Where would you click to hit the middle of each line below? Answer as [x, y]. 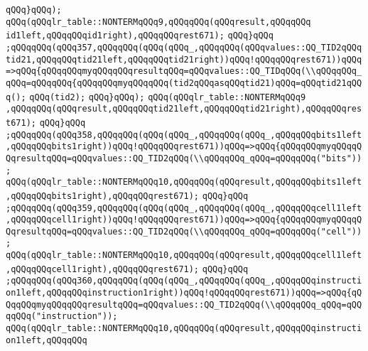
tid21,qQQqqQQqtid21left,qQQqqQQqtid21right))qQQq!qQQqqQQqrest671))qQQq [184, 59]
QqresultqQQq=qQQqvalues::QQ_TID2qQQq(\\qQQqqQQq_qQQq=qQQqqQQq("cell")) [184, 231]
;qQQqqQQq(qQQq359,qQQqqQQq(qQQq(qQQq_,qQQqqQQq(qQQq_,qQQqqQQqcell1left [184, 208]
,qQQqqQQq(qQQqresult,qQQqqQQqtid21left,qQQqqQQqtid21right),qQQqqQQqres [184, 109]
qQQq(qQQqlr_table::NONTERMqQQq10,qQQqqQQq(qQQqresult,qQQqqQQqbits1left [184, 182]
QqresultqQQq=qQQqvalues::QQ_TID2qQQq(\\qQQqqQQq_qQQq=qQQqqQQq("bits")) [184, 158]
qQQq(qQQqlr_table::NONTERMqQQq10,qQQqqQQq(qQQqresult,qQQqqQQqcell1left [184, 255]
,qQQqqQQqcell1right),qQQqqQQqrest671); [103, 269]
